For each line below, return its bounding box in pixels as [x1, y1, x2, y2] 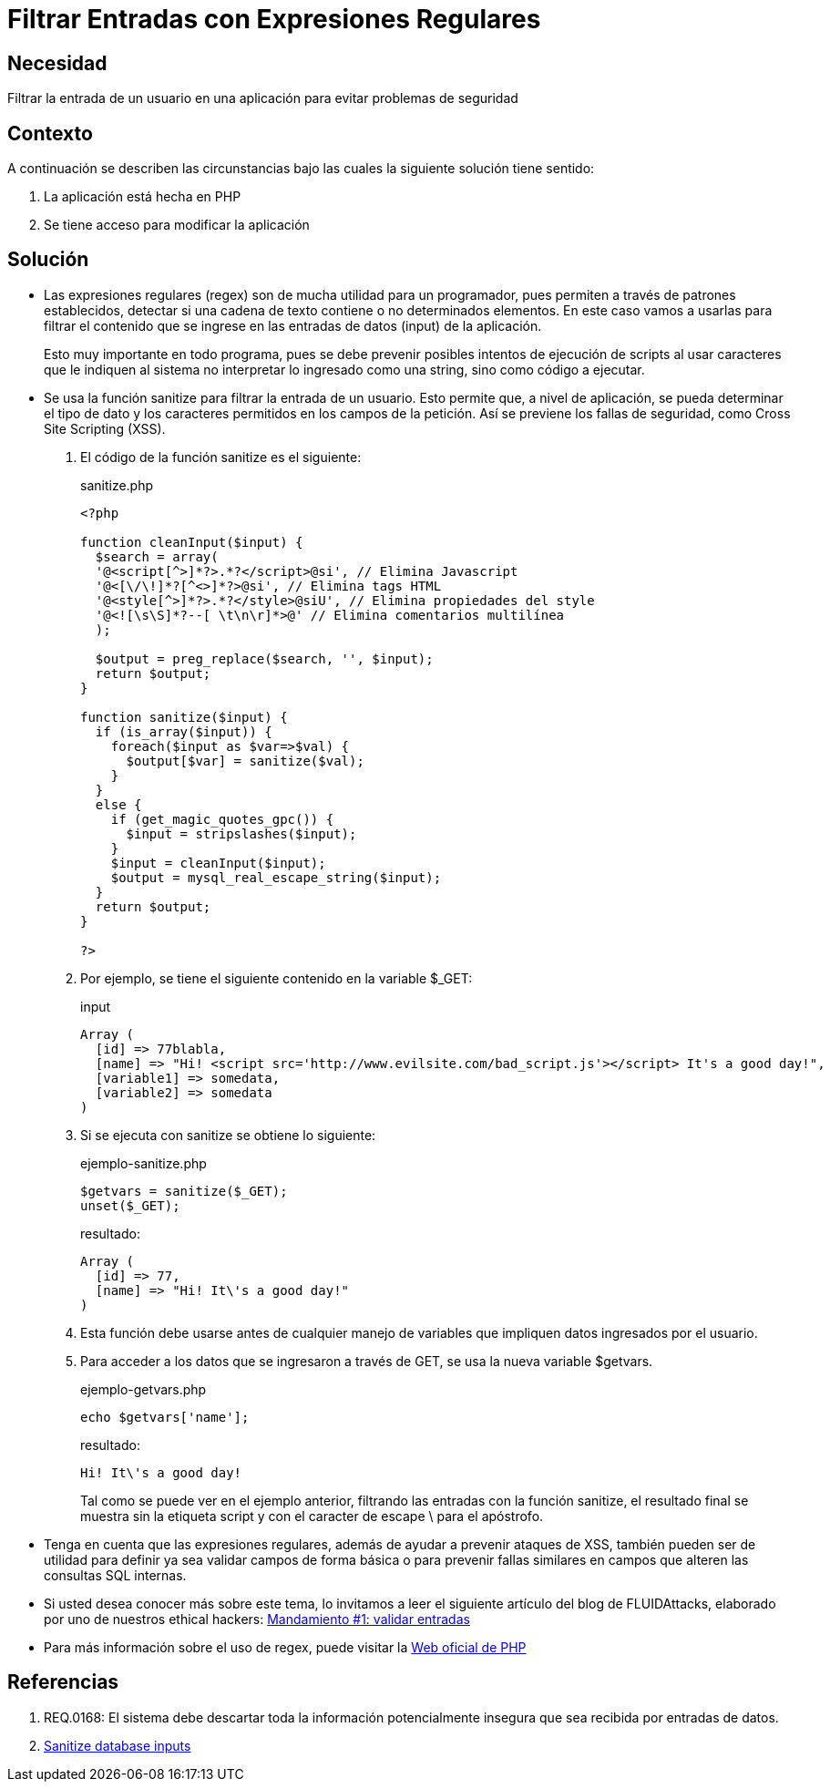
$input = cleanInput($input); [110, 855, 326, 870]
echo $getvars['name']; [80, 1409, 250, 1424]
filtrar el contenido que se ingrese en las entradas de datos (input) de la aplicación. [44, 317, 542, 334]
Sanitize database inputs [44, 1737, 191, 1753]
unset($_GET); [80, 1198, 180, 1213]
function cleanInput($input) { [80, 534, 303, 550]
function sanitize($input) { [80, 709, 288, 725]
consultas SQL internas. [44, 1567, 187, 1583]
